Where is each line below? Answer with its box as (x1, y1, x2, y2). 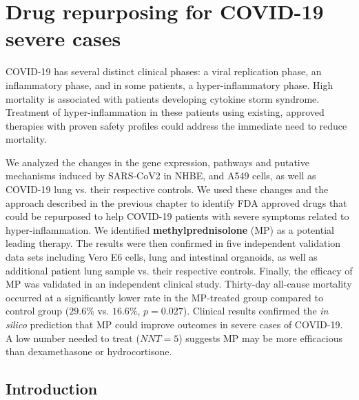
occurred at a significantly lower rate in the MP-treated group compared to (6, 290, 323, 304)
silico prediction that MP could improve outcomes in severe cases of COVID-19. (6, 317, 343, 331)
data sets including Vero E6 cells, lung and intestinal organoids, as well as (6, 250, 318, 264)
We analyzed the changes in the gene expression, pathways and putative (6, 154, 309, 169)
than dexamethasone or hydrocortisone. (6, 344, 172, 359)
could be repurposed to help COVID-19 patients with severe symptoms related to (6, 209, 349, 223)
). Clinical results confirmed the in (183, 303, 329, 318)
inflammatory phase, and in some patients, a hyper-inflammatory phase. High (6, 77, 334, 92)
